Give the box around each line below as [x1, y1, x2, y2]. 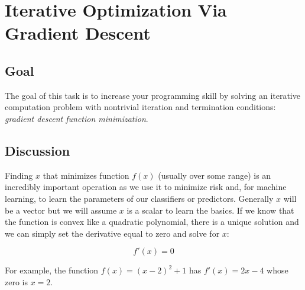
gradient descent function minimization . [5, 112, 148, 124]
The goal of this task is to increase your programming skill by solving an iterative [5, 89, 300, 101]
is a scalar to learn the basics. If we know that [126, 204, 294, 216]
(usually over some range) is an [158, 169, 271, 181]
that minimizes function [43, 169, 129, 181]
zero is [5, 275, 28, 288]
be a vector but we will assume [5, 204, 117, 216]
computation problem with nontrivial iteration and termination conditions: [5, 101, 276, 113]
